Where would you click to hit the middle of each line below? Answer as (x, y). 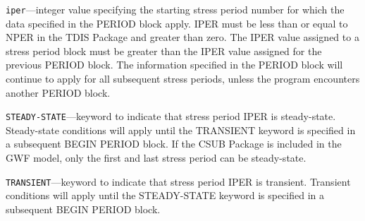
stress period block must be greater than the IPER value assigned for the (164, 50)
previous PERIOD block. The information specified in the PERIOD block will (174, 65)
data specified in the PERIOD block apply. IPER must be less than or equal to (177, 23)
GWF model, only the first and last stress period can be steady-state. (156, 158)
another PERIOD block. (58, 92)
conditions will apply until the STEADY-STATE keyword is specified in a (165, 195)
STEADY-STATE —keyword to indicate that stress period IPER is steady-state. (171, 116)
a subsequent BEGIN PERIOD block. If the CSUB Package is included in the (174, 144)
